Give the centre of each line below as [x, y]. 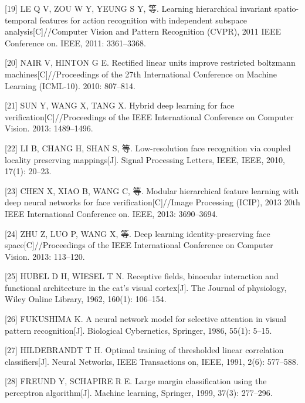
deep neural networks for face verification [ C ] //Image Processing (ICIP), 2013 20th [152, 202]
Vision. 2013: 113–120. [45, 256]
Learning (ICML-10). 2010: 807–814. [70, 85]
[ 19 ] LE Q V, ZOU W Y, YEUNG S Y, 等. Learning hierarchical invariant [138, 8]
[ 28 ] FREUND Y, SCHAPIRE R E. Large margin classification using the [136, 381]
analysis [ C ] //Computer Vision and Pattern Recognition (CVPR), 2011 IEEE [143, 31]
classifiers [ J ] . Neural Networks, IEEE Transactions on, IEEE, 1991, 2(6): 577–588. [152, 361]
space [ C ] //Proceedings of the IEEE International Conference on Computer [139, 245]
